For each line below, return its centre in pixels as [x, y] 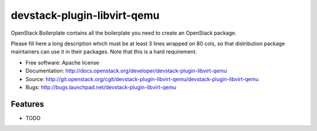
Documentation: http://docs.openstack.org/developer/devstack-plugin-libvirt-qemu [126, 71]
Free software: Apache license [63, 62]
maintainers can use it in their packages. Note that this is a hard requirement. [104, 52]
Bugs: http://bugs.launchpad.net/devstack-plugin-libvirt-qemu [101, 87]
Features [27, 104]
